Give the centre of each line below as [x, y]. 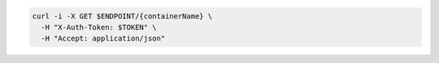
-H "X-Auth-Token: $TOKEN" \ [99, 27]
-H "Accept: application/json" [103, 39]
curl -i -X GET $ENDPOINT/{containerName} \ [122, 16]
